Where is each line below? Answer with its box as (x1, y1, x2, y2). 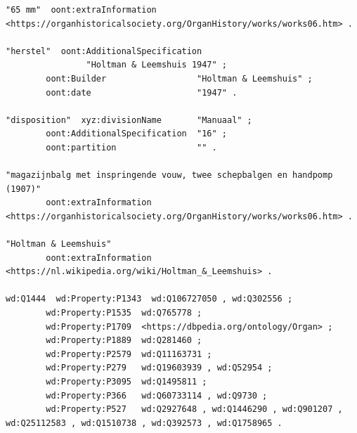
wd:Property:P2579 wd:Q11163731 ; (46, 349, 212, 359)
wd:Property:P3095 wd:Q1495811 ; (46, 377, 207, 387)
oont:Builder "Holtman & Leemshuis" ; (46, 73, 313, 84)
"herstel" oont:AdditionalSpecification (6, 46, 202, 56)
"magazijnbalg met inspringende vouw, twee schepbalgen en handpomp (6, 170, 333, 181)
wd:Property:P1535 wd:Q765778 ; (46, 308, 202, 318)
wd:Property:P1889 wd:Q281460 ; (46, 335, 202, 346)
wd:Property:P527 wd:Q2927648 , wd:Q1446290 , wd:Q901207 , (46, 404, 343, 415)
